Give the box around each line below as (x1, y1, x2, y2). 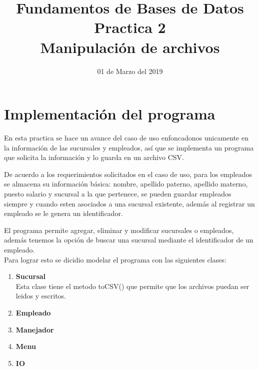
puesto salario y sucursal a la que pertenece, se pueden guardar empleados (4, 188, 231, 198)
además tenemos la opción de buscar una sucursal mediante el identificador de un (4, 234, 253, 245)
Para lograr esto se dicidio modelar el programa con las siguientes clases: (4, 254, 226, 264)
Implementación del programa (4, 103, 215, 124)
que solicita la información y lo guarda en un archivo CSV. (4, 152, 184, 162)
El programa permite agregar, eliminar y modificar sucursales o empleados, (4, 224, 234, 235)
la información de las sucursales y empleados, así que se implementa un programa (4, 142, 254, 152)
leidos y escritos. (15, 290, 66, 301)
